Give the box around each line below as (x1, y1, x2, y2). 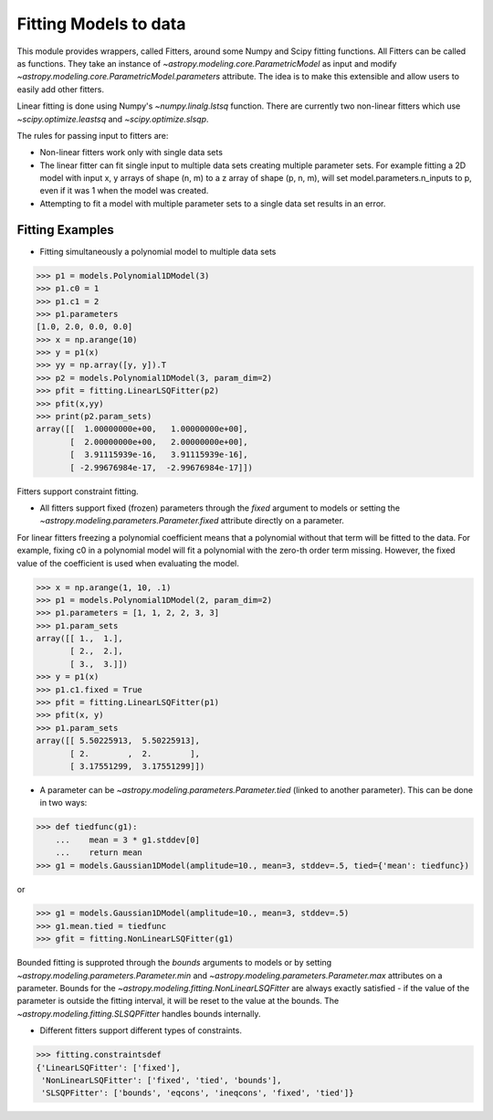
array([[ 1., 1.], (36, 633, 123, 644)
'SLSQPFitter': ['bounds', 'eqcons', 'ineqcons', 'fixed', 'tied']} (41, 1088, 354, 1098)
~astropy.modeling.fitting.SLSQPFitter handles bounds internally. (16, 1008, 261, 1019)
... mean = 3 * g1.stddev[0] (55, 834, 201, 845)
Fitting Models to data (16, 14, 186, 34)
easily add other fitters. (16, 83, 105, 95)
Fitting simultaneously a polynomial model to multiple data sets (39, 246, 277, 257)
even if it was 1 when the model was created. (39, 185, 209, 196)
